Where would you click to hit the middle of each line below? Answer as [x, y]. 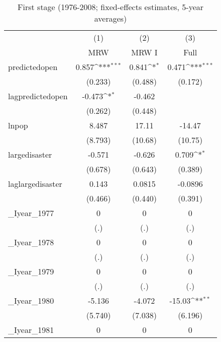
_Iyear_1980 [31, 300]
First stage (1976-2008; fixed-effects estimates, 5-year [111, 7]
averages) [111, 18]
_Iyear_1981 [31, 330]
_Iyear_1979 [31, 271]
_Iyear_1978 [31, 242]
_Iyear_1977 [31, 213]
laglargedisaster [35, 184]
